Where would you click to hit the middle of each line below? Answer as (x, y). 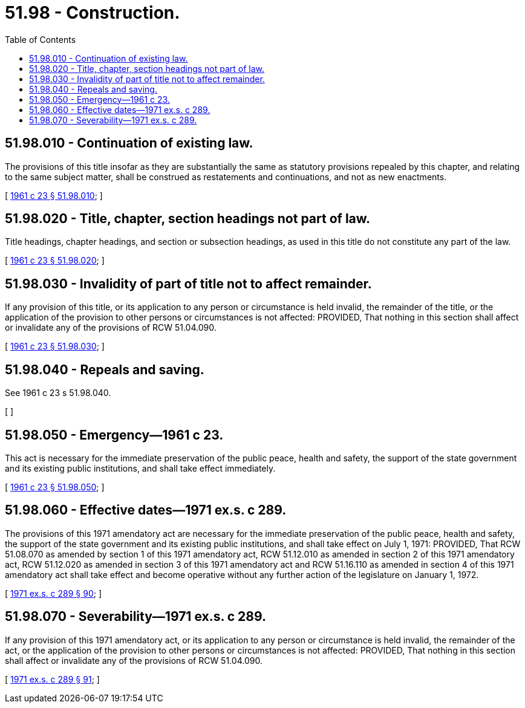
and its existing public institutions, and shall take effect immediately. (140, 468)
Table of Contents (41, 39)
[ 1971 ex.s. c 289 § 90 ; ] (54, 593)
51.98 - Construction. (93, 13)
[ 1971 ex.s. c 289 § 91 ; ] (52, 679)
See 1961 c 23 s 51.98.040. (58, 393)
